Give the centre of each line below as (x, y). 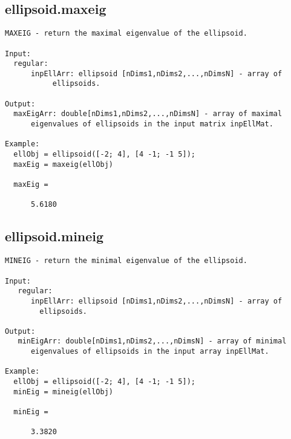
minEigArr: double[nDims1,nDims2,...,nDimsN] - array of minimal (152, 341)
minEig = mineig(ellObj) (63, 392)
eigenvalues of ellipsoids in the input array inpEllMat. (150, 352)
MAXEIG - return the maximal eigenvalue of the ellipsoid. (126, 34)
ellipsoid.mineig (54, 236)
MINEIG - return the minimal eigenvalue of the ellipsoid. (126, 261)
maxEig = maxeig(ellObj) (63, 164)
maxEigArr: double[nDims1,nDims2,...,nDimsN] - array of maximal (148, 114)
